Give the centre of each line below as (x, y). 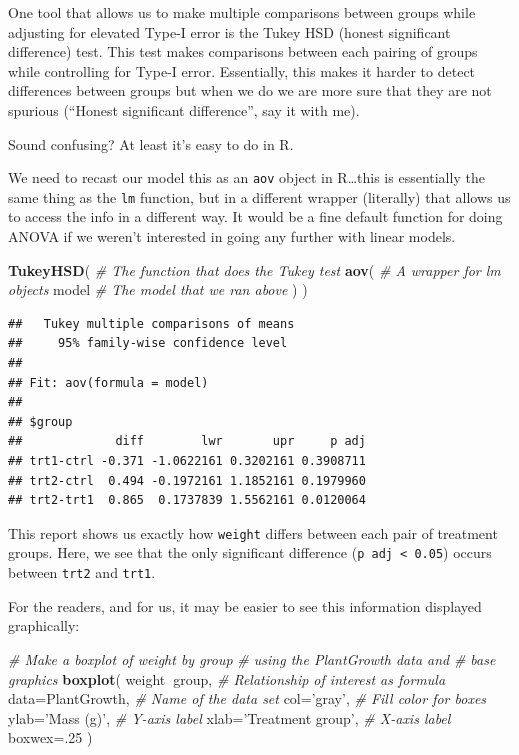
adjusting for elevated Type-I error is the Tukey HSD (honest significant (229, 31)
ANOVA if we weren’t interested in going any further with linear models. (232, 236)
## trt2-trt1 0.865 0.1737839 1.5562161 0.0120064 (187, 500)
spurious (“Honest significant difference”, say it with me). (184, 109)
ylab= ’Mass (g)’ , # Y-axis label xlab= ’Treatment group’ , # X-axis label (229, 717)
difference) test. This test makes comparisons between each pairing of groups (243, 51)
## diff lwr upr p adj (187, 441)
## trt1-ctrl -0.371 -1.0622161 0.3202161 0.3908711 (187, 461)
